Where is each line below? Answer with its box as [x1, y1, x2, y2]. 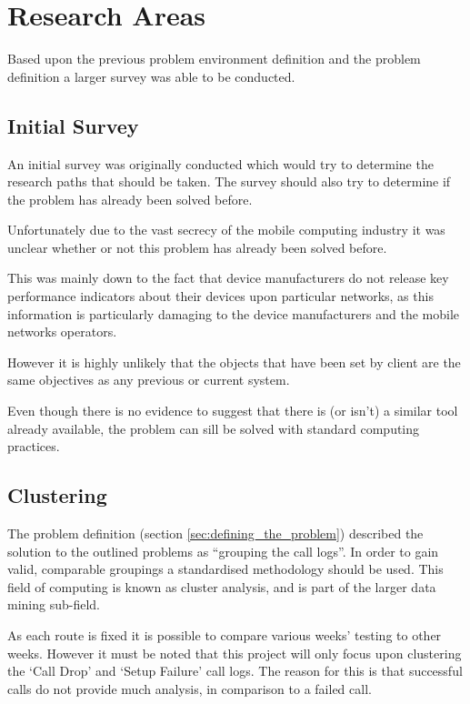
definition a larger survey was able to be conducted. [7, 66, 295, 85]
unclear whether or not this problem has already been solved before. [7, 237, 387, 256]
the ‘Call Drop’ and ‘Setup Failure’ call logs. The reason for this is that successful [7, 661, 463, 680]
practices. [7, 437, 60, 456]
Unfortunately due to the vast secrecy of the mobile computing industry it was [7, 220, 445, 239]
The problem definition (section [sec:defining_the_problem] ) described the [7, 524, 424, 543]
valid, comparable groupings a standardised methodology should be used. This [7, 559, 444, 578]
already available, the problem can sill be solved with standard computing [7, 418, 420, 437]
